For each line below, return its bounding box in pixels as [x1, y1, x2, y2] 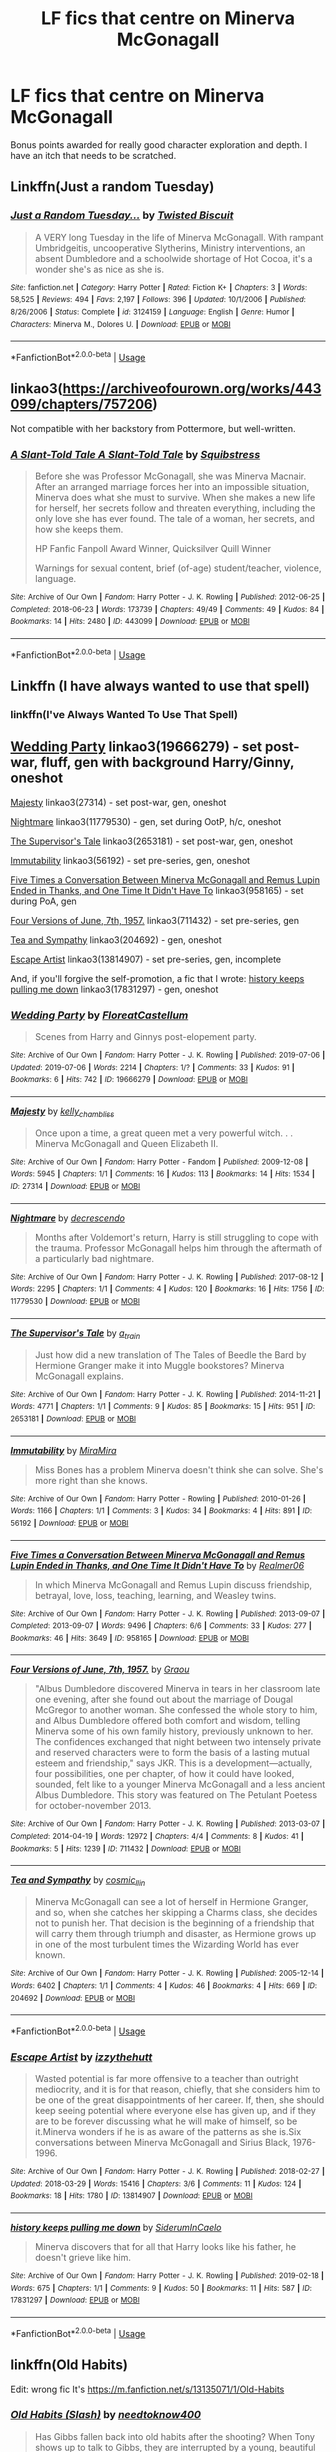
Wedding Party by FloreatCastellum [10, 1008, 189, 1022]
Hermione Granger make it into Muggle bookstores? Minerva [34, 1359, 285, 1371]
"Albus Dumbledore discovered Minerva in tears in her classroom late [34, 1683, 321, 1695]
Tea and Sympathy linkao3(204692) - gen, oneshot [10, 933, 222, 946]
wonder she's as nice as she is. [34, 263, 165, 275]
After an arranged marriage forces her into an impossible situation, [34, 481, 310, 493]
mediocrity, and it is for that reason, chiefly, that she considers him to [34, 2083, 321, 2096]
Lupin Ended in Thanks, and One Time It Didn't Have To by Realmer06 [10, 1559, 305, 1571]
